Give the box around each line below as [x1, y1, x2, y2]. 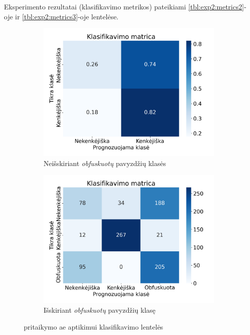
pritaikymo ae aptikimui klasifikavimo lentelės [24, 321, 163, 332]
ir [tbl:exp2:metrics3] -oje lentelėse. [15, 11, 119, 21]
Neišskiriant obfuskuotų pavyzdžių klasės [44, 158, 166, 168]
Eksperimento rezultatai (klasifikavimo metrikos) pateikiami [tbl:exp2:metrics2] [4, 1, 244, 11]
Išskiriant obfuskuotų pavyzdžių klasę [44, 304, 156, 315]
